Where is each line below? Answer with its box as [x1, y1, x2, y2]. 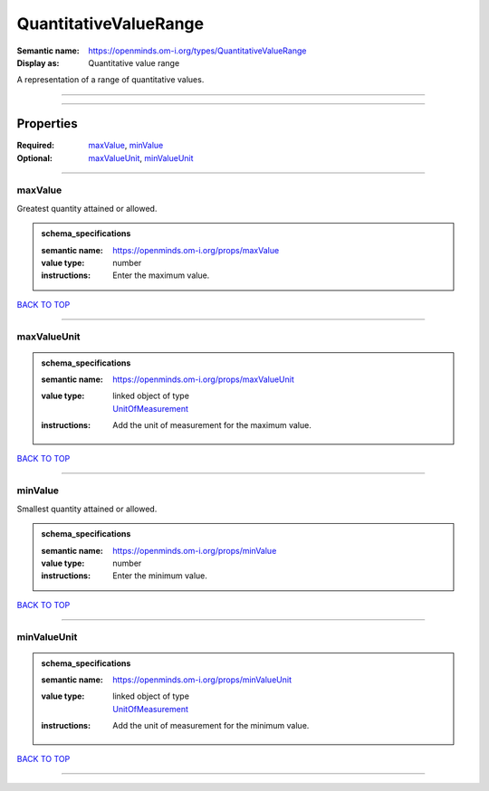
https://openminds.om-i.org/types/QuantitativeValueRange [88, 45, 307, 56]
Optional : [16, 152, 53, 163]
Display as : [16, 57, 60, 68]
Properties [16, 116, 78, 131]
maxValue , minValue [88, 140, 164, 151]
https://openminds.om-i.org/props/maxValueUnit [112, 374, 294, 385]
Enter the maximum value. [112, 270, 210, 281]
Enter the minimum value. [112, 570, 208, 581]
